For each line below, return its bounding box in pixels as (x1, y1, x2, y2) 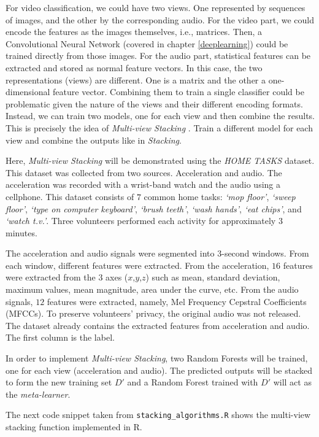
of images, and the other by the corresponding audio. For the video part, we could (6, 13, 315, 26)
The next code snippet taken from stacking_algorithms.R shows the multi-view (6, 408, 311, 421)
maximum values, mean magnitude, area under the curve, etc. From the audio (6, 283, 299, 296)
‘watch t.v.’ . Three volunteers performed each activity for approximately (6, 214, 276, 227)
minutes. (6, 226, 37, 239)
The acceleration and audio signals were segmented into (6, 247, 215, 260)
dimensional (6, 85, 50, 98)
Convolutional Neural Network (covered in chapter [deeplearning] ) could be (6, 37, 288, 50)
